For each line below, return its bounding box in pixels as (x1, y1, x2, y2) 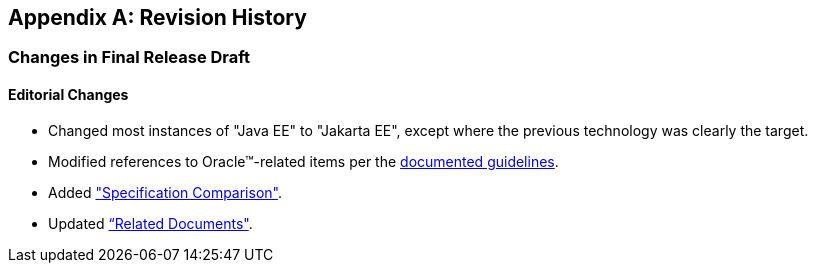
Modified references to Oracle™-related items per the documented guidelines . (48, 152, 559, 170)
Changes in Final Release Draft (8, 47, 251, 68)
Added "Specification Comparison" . (48, 183, 282, 201)
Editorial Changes (8, 86, 129, 104)
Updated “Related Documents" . (48, 214, 253, 232)
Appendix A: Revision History (8, 5, 307, 30)
